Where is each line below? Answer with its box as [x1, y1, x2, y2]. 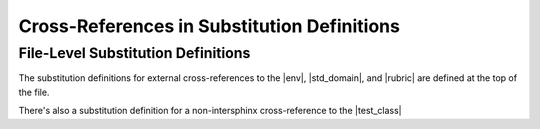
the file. [18, 86, 50, 98]
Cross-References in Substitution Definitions [18, 15, 400, 37]
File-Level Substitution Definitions [18, 44, 251, 62]
